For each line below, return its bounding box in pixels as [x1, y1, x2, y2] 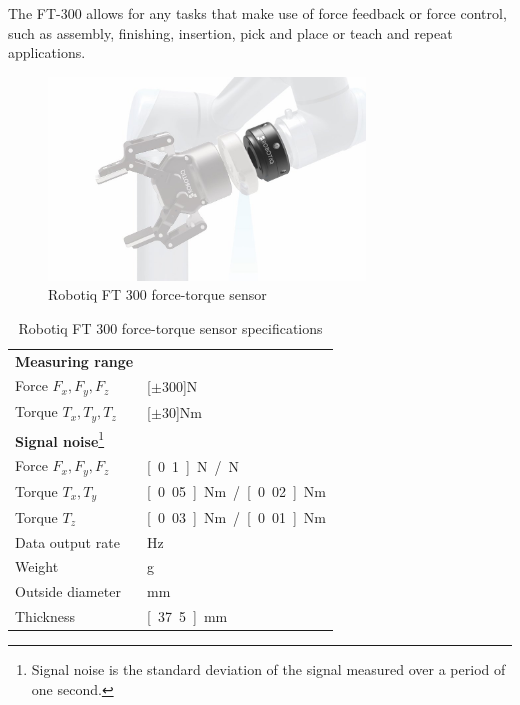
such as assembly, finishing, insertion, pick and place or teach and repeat [8, 22, 453, 43]
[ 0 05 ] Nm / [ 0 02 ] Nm [147, 481, 326, 502]
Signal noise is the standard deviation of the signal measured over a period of [31, 659, 506, 680]
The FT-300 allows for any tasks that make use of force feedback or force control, [8, 3, 507, 23]
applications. [8, 42, 86, 63]
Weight [15, 556, 59, 577]
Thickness [15, 606, 76, 627]
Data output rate [15, 531, 120, 552]
